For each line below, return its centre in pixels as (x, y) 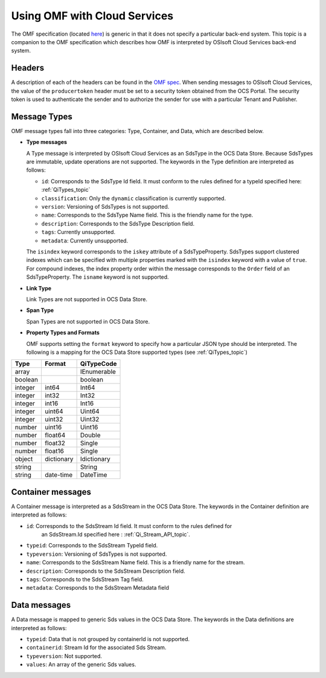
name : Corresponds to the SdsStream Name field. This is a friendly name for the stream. (136, 562)
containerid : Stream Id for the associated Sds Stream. (96, 648)
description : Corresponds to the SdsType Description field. (118, 223)
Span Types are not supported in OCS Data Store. (88, 321)
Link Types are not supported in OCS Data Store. (87, 299)
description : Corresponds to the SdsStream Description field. (106, 571)
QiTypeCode (98, 364)
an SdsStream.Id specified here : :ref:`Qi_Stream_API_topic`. (116, 534)
